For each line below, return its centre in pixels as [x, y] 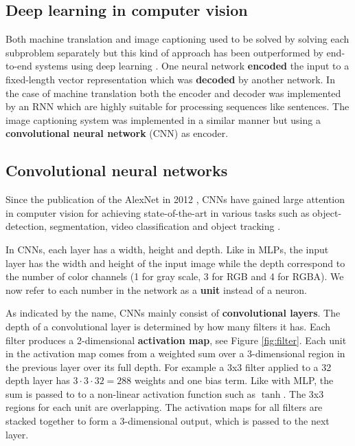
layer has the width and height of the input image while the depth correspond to [175, 263]
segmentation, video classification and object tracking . [165, 226]
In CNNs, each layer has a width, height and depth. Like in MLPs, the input [167, 249]
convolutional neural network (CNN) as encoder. [117, 133]
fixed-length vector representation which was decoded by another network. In [170, 79]
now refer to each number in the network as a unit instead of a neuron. [156, 289]
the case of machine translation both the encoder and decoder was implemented [173, 93]
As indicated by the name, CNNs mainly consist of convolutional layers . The [173, 313]
